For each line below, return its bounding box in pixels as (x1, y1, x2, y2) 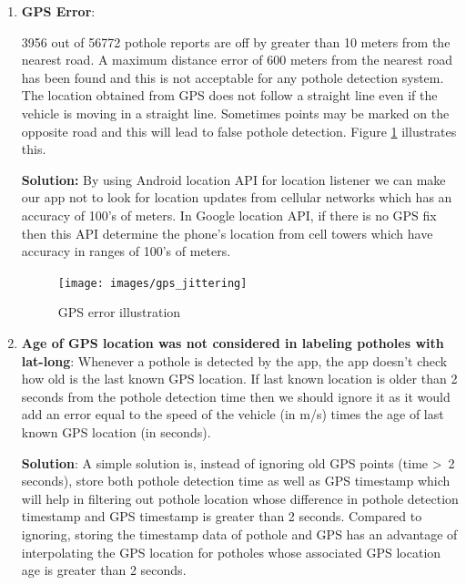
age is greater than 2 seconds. (21, 560, 187, 580)
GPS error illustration (57, 303, 181, 322)
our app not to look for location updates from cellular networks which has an (21, 188, 452, 207)
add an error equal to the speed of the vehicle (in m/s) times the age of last (21, 405, 444, 424)
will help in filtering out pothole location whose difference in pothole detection (21, 488, 459, 508)
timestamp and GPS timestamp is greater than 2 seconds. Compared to (21, 507, 422, 526)
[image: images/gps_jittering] (57, 276, 248, 290)
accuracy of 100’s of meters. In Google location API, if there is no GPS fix (21, 205, 437, 224)
